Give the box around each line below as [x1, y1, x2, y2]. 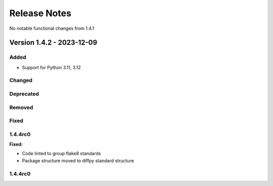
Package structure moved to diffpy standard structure [22, 157, 134, 164]
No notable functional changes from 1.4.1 [9, 25, 95, 31]
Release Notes [9, 8, 72, 19]
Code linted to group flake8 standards [22, 151, 101, 157]
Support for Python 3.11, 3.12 [22, 64, 81, 70]
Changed [9, 77, 33, 84]
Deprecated [9, 90, 39, 98]
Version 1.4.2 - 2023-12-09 [9, 38, 98, 47]
